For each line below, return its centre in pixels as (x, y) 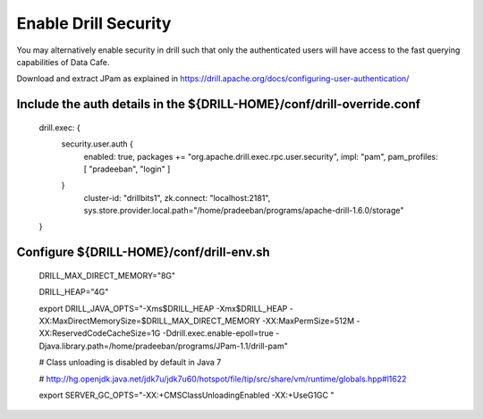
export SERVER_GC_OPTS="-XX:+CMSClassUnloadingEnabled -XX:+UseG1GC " (186, 395)
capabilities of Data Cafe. (63, 62)
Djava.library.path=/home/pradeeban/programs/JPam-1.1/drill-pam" (163, 346)
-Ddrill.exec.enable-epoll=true (218, 333)
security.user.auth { (97, 144)
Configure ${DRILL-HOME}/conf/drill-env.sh (143, 252)
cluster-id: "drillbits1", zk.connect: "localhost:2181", (177, 197)
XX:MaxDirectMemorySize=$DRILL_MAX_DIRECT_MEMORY (150, 321)
